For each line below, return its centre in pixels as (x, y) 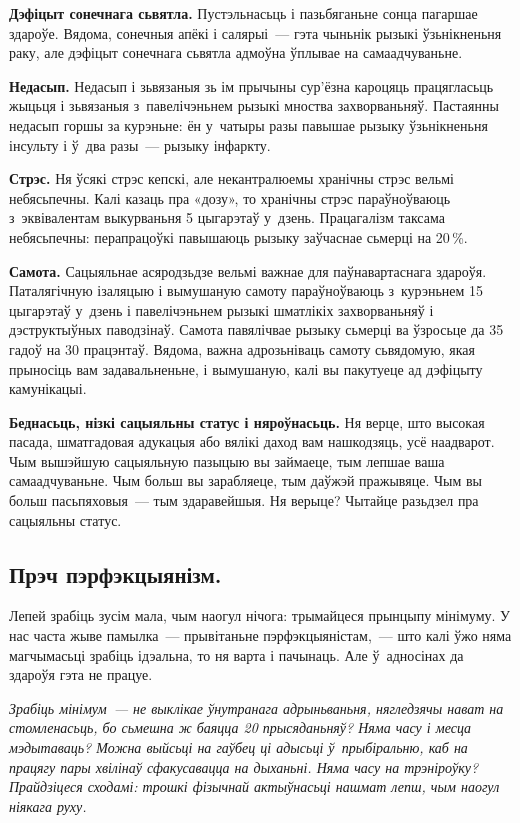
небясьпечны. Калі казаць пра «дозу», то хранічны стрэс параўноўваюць (230, 197)
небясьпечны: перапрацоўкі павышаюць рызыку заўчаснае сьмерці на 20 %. (238, 236)
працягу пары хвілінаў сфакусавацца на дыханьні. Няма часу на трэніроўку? (244, 766)
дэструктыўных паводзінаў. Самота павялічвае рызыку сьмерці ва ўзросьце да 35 (256, 329)
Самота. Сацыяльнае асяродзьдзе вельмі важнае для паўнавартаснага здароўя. (248, 270)
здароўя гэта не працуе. (81, 674)
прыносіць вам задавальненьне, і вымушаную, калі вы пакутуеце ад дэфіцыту (246, 368)
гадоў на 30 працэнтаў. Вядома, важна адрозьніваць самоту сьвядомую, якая (242, 348)
